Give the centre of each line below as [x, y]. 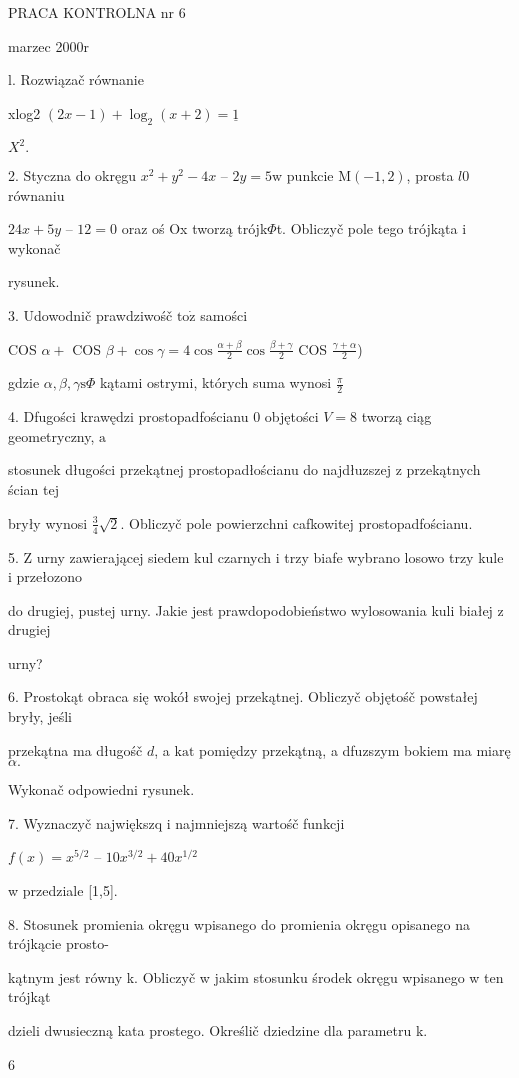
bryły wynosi [48, 522]
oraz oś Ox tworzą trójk [194, 228]
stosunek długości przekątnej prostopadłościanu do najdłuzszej [199, 469]
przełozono [49, 576]
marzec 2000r [48, 45]
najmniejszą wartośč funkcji [260, 822]
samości [224, 315]
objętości [291, 416]
